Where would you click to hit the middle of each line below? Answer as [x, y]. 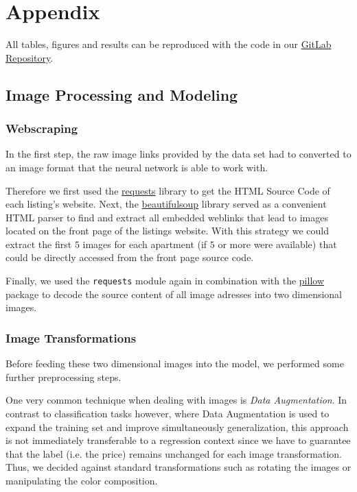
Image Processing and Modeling [122, 94]
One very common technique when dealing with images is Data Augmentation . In [176, 400]
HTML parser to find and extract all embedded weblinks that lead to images [167, 217]
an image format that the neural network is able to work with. [137, 167]
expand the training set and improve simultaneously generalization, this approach [177, 427]
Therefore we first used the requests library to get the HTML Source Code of [168, 190]
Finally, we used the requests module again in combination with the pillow [165, 281]
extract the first [39, 244]
